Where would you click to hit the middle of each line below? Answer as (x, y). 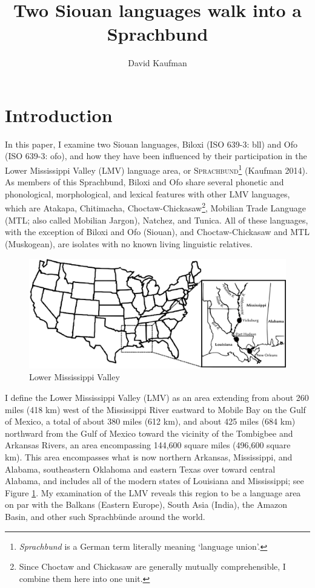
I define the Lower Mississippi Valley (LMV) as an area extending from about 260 (157, 398)
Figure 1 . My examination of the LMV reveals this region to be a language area (153, 492)
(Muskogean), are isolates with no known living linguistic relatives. (129, 243)
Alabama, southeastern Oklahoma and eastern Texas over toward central (140, 469)
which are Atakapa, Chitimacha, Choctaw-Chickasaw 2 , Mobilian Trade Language (155, 207)
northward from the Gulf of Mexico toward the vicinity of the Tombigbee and (149, 433)
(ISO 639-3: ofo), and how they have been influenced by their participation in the (156, 156)
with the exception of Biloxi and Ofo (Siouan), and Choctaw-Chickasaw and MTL (157, 232)
